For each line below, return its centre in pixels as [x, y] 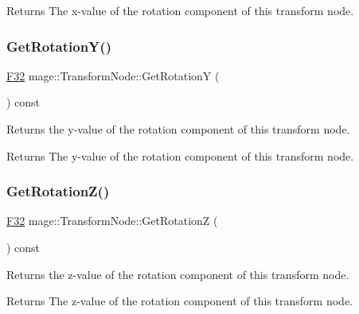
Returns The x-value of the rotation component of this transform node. [180, 10]
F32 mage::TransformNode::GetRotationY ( [113, 75]
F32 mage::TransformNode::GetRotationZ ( [112, 221]
